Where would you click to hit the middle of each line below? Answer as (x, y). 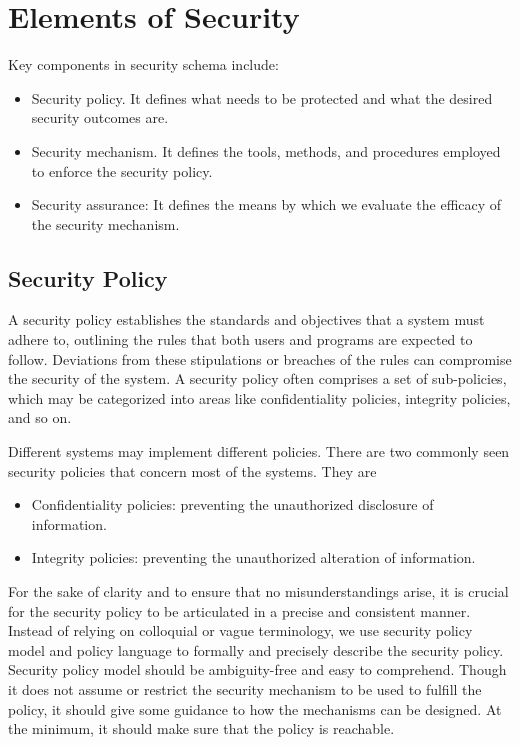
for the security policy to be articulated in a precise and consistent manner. (239, 610)
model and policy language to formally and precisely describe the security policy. (256, 649)
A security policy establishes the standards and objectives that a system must (246, 319)
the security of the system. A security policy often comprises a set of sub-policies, (257, 378)
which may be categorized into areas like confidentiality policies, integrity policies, (259, 397)
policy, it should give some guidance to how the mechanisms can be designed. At (255, 708)
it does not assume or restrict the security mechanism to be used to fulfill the (245, 688)
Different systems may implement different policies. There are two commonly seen (259, 451)
